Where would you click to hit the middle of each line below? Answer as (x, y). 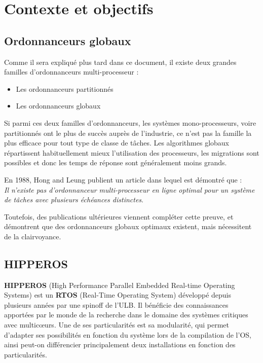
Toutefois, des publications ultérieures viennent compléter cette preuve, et (119, 216)
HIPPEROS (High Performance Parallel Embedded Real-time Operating (120, 285)
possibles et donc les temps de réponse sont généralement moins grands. (116, 162)
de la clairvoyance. (33, 236)
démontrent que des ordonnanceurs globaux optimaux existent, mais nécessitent (128, 226)
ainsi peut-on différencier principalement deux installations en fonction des (120, 344)
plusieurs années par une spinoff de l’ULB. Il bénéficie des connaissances (116, 304)
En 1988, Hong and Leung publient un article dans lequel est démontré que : (123, 179)
